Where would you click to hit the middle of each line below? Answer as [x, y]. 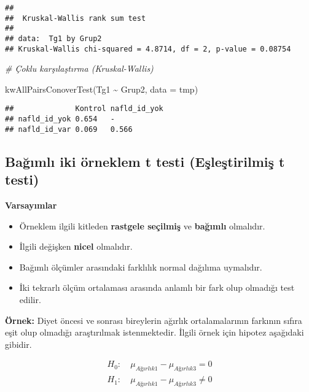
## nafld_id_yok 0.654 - [60, 119]
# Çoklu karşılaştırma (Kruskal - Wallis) [79, 68]
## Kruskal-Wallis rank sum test [76, 18]
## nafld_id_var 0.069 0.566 [69, 129]
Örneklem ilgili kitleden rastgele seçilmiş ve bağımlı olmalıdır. [142, 225]
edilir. [30, 299]
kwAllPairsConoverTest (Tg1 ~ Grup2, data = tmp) [102, 89]
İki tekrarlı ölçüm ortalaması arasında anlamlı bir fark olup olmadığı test [157, 287]
